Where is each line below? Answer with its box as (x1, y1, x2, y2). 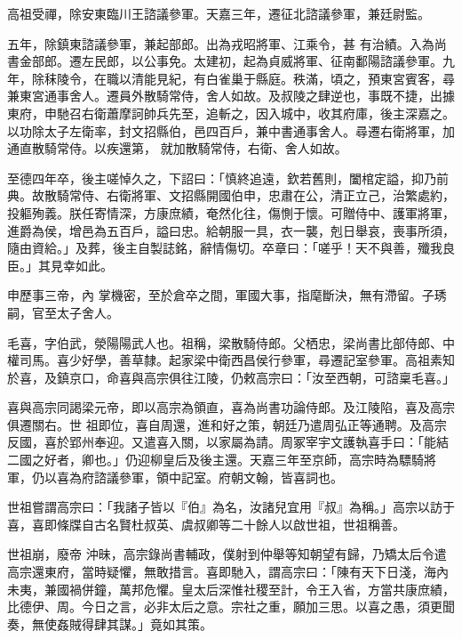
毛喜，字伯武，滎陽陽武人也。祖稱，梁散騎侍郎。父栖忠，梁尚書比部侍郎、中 (7, 333, 455, 352)
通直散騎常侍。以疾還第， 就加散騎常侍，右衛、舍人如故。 (7, 139, 347, 158)
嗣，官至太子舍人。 (7, 303, 119, 321)
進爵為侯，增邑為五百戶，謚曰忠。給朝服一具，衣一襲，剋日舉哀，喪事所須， (7, 221, 455, 239)
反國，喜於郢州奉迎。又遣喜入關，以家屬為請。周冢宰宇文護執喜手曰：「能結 (7, 433, 449, 451)
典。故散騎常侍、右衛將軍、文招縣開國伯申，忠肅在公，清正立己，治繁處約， (7, 186, 455, 205)
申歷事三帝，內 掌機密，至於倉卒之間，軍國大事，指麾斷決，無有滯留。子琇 (7, 286, 447, 304)
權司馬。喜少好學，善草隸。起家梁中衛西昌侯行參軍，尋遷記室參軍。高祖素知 (7, 351, 455, 369)
